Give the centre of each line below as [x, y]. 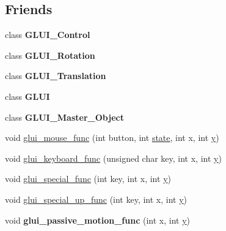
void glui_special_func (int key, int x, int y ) [88, 179]
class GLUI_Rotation [50, 55]
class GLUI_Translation [56, 76]
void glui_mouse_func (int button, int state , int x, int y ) [112, 138]
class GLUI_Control [48, 35]
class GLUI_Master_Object [64, 117]
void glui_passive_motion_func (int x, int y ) [97, 220]
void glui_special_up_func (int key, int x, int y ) [96, 199]
